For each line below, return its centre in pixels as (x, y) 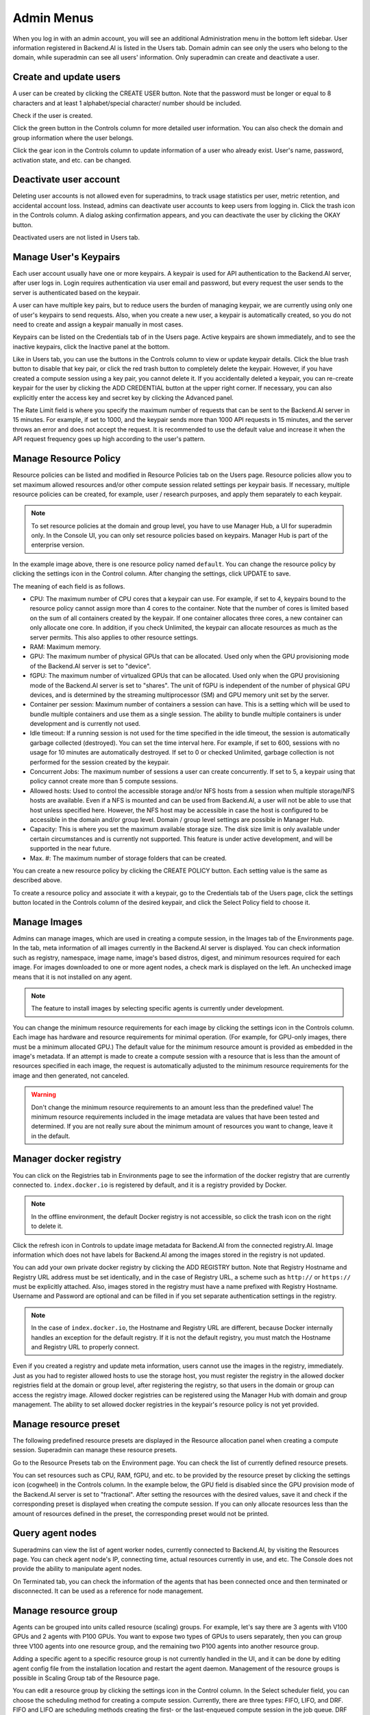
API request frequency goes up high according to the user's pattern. (109, 439)
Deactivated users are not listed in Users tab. (76, 237)
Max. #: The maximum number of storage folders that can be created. (128, 858)
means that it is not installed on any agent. (72, 977)
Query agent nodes (55, 1533)
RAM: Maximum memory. (65, 647)
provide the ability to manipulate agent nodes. (77, 1569)
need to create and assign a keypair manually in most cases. (98, 324)
